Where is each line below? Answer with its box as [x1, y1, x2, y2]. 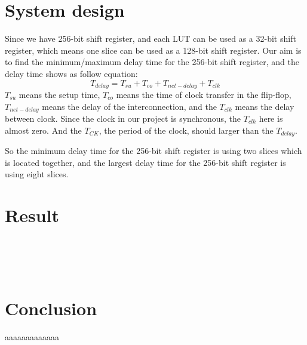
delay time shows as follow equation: [5, 67, 138, 79]
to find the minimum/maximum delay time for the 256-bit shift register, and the [5, 56, 299, 68]
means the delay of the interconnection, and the [42, 100, 217, 112]
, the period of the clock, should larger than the [99, 124, 274, 136]
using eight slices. [5, 168, 69, 180]
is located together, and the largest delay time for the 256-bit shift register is [5, 156, 286, 168]
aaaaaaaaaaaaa [5, 330, 59, 343]
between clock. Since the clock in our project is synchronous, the [5, 112, 241, 124]
